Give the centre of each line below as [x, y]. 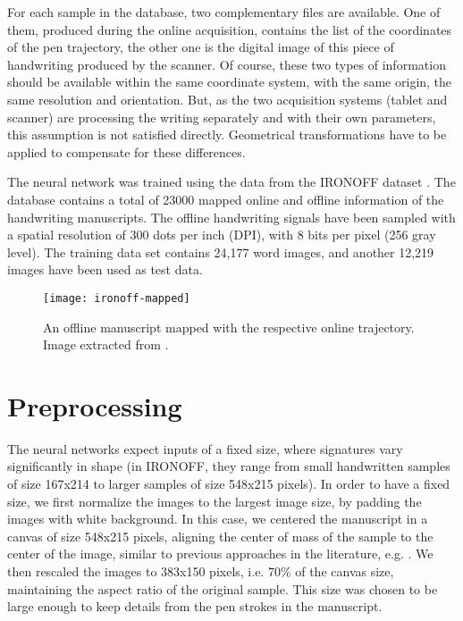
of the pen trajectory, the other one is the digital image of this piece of [201, 47]
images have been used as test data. [105, 269]
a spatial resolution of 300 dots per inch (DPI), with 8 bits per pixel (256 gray [222, 235]
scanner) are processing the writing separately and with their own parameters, [222, 117]
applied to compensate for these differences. [126, 151]
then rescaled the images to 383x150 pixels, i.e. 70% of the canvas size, [201, 571]
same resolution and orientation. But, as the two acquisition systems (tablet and [227, 99]
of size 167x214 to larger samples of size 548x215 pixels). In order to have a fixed [229, 484]
